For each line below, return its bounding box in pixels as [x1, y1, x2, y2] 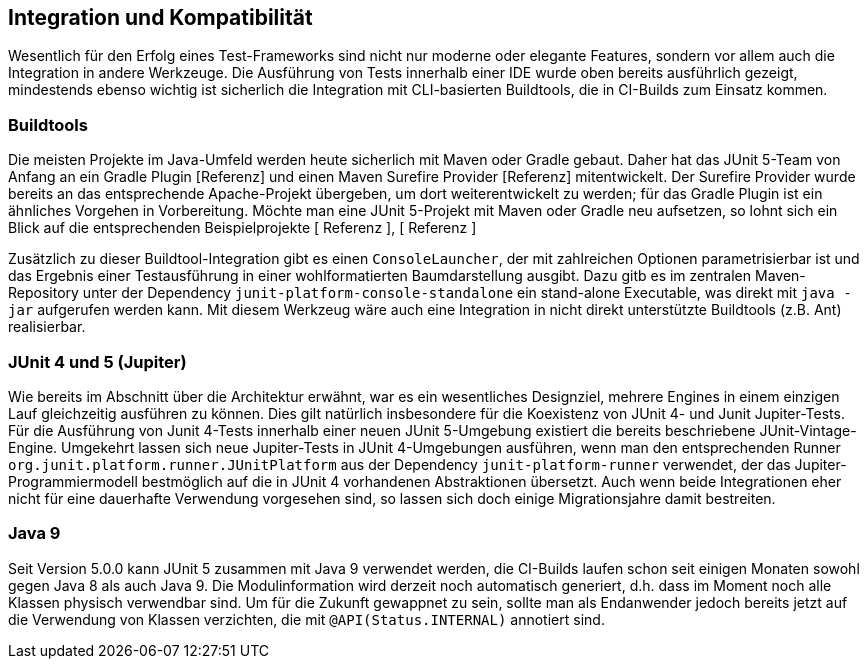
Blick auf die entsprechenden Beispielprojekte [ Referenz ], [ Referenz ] [8, 219, 477, 237]
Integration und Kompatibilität [8, 5, 313, 30]
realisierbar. [8, 318, 86, 336]
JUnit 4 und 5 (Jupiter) [8, 351, 187, 372]
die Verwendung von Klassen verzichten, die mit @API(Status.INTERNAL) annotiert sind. [8, 610, 605, 628]
